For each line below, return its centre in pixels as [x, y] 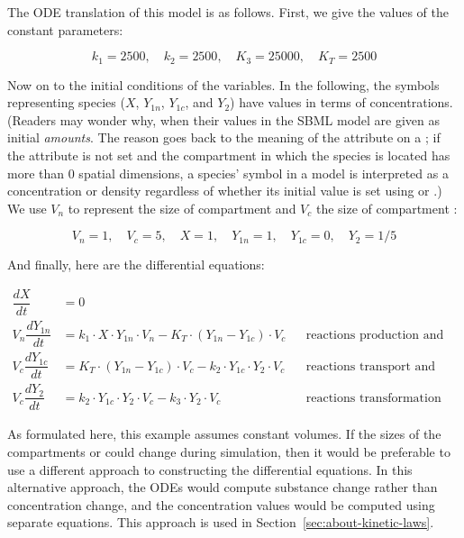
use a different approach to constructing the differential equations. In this [210, 469]
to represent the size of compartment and [182, 208]
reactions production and [375, 335]
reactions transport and [371, 366]
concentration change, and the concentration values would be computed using [221, 504]
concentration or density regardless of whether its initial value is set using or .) [225, 191]
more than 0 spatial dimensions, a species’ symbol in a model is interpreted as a [228, 173]
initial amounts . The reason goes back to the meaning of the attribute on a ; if [224, 137]
